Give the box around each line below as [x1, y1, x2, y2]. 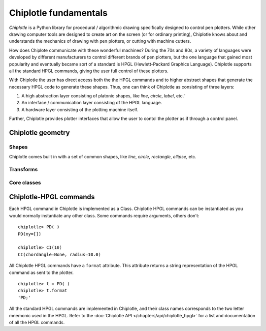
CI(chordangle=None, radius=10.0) [18, 251, 101, 257]
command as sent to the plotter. [9, 270, 74, 275]
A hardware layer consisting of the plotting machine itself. [21, 106, 138, 113]
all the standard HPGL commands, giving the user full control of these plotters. [9, 68, 168, 74]
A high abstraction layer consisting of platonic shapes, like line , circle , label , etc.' [21, 93, 185, 99]
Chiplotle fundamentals [9, 7, 108, 18]
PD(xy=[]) [18, 231, 41, 237]
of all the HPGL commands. [9, 319, 65, 325]
